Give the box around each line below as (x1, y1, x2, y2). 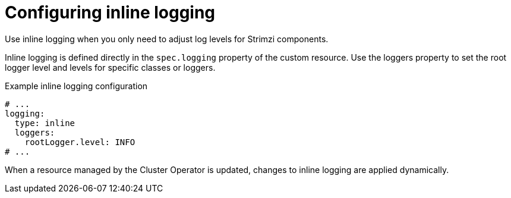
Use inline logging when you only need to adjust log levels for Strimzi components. (5, 33, 329, 44)
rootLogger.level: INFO (24, 137, 135, 147)
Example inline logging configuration (5, 80, 148, 91)
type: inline (14, 118, 75, 128)
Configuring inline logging (5, 2, 216, 23)
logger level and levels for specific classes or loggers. (5, 62, 216, 73)
